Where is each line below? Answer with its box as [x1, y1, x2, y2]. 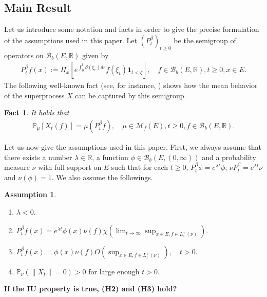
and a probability [202, 151, 257, 162]
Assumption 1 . [4, 189, 56, 200]
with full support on [38, 162, 102, 172]
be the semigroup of [174, 34, 236, 45]
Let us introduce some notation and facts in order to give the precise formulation [4, 24, 259, 34]
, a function [92, 151, 128, 162]
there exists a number [4, 151, 72, 162]
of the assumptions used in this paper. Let [4, 34, 137, 45]
